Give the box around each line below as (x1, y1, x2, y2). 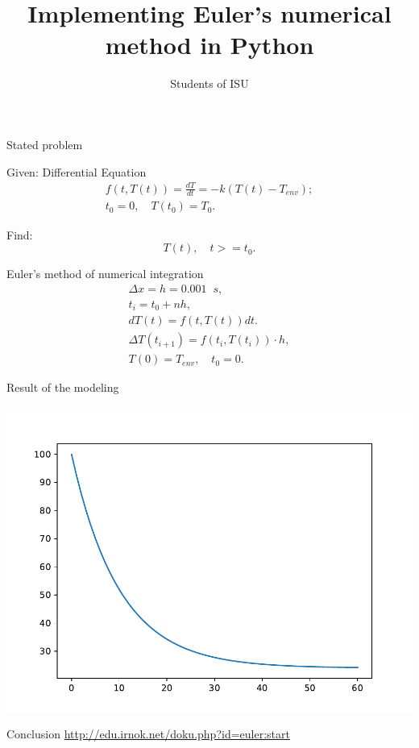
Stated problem (6, 135, 83, 152)
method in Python (105, 28, 314, 61)
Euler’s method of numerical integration (6, 265, 204, 282)
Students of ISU (170, 75, 249, 92)
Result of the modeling (6, 379, 119, 396)
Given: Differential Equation (6, 163, 147, 180)
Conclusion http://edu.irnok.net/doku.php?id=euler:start (6, 725, 290, 742)
